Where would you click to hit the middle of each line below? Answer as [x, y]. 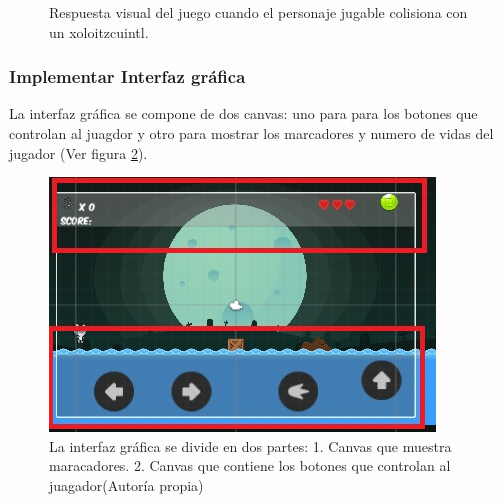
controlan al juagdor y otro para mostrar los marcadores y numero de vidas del [251, 133]
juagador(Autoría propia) [126, 484]
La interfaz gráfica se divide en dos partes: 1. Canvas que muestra [250, 445]
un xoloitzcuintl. [99, 31]
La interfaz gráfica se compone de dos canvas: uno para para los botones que [243, 113]
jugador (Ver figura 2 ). [78, 152]
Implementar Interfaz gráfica [127, 76]
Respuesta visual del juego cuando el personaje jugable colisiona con [258, 12]
